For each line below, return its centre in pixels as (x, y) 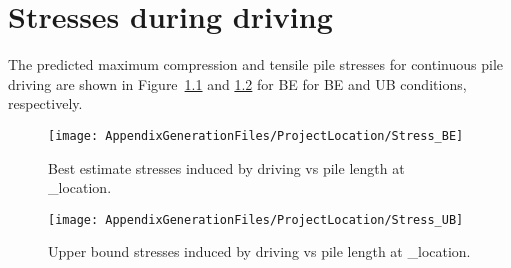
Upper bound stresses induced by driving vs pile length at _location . (259, 251)
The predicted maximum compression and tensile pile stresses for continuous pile (256, 64)
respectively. (45, 103)
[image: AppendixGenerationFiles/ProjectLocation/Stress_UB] (256, 219)
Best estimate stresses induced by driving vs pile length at (226, 167)
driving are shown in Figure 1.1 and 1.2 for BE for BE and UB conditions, (237, 83)
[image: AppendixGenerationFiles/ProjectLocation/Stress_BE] (256, 135)
